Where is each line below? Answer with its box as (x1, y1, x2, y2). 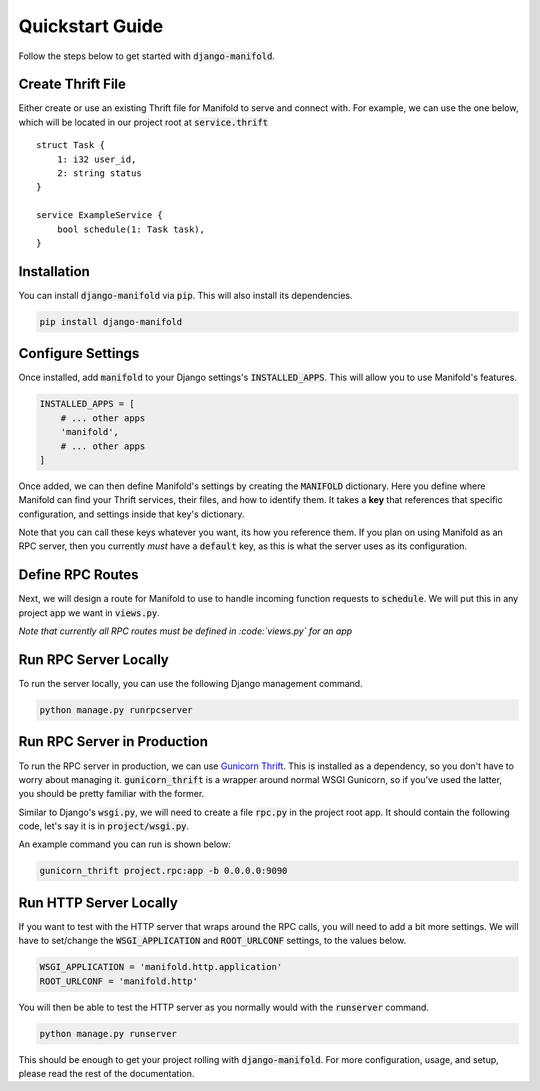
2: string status (56, 168, 142, 179)
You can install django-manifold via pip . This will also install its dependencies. (18, 289, 353, 301)
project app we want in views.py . (18, 606, 160, 619)
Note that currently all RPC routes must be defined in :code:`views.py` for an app (18, 625, 353, 637)
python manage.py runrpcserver (39, 705, 194, 716)
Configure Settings (18, 345, 140, 362)
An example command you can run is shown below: (18, 838, 232, 850)
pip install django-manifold (39, 316, 183, 327)
